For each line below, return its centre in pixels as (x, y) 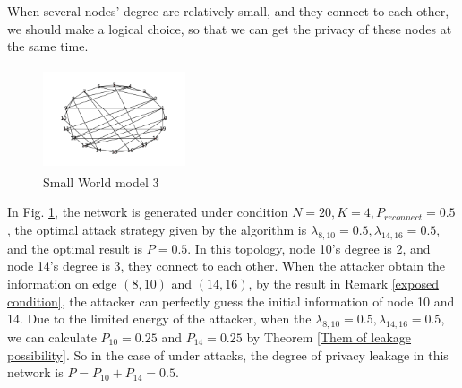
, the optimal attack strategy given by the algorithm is (157, 229)
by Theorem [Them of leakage (329, 336)
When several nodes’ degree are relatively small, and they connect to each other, (228, 11)
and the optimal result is (75, 248)
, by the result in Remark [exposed (343, 283)
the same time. (48, 46)
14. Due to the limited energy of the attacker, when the (159, 319)
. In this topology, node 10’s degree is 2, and (309, 248)
